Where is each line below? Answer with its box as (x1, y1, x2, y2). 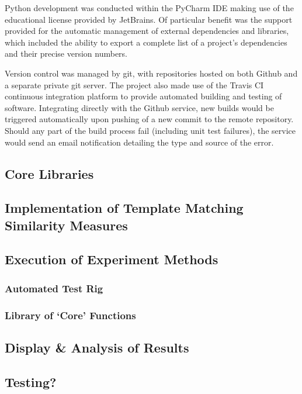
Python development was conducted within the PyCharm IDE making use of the (5, 2, 294, 13)
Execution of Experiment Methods (5, 250, 218, 268)
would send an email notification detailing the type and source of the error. (5, 136, 274, 148)
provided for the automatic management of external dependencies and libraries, (5, 25, 289, 37)
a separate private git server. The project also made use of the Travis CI (5, 78, 264, 91)
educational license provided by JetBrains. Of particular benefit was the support (5, 13, 293, 25)
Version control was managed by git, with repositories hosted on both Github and (5, 67, 298, 79)
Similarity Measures (5, 216, 128, 234)
